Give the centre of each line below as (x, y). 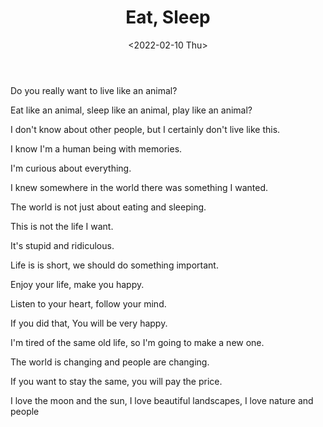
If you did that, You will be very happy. (89, 323)
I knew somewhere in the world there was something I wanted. (139, 187)
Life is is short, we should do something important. (114, 265)
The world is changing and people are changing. (110, 362)
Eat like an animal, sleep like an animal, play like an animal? (131, 110)
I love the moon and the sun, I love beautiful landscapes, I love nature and (162, 400)
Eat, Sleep (168, 17)
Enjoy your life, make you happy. (77, 284)
